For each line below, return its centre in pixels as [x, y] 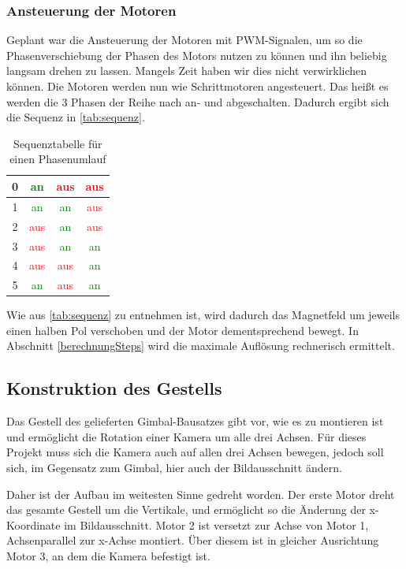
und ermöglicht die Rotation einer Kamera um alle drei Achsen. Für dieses [186, 436]
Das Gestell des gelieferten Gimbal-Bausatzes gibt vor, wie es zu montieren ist [195, 421]
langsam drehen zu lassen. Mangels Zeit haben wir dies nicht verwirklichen [187, 71]
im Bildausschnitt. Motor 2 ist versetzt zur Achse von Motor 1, [216, 524]
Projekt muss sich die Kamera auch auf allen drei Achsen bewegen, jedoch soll [195, 452]
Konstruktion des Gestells [114, 388]
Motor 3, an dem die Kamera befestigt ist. [108, 556]
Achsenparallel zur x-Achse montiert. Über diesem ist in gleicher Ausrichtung [193, 540]
